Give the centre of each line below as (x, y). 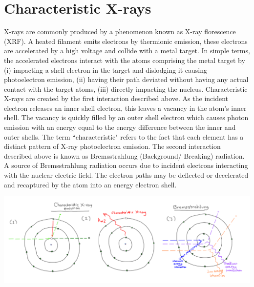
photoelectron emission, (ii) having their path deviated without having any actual (126, 79)
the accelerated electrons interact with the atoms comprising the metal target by (125, 60)
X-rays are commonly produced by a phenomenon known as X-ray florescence (120, 31)
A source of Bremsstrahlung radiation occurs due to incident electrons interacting (126, 165)
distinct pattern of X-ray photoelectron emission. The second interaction (112, 146)
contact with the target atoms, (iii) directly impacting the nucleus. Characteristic (126, 89)
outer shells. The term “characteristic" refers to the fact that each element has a (124, 136)
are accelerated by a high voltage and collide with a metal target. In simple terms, (127, 51)
